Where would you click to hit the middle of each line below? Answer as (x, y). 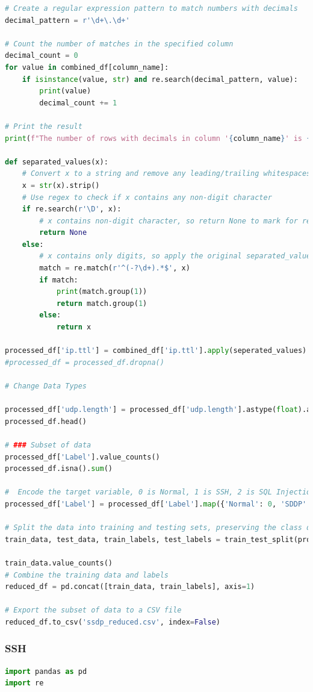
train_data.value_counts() (59, 563)
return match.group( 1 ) (102, 303)
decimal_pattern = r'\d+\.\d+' (67, 20)
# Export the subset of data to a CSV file (93, 610)
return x (74, 327)
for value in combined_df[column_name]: (87, 67)
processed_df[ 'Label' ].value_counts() (82, 457)
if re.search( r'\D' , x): (72, 209)
